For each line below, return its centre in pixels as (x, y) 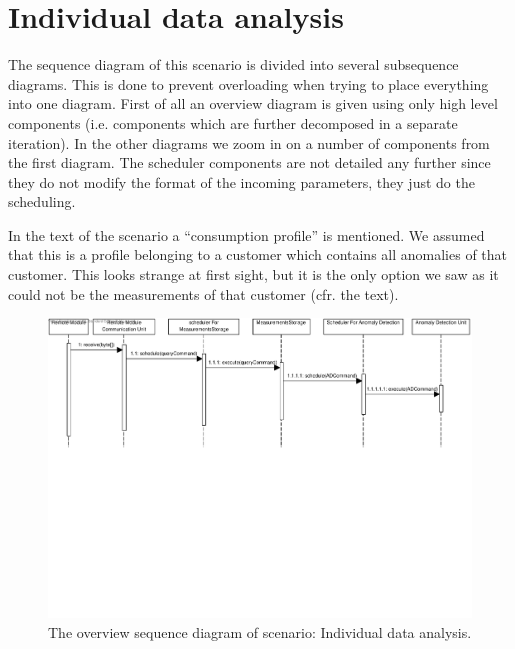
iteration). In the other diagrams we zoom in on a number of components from (249, 142)
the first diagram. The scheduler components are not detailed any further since (249, 162)
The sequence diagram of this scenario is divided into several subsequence (233, 64)
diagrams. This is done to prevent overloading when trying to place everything (248, 83)
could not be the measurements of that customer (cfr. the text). (203, 293)
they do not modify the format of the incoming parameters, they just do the (241, 181)
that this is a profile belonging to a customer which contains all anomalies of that (258, 254)
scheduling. (42, 201)
